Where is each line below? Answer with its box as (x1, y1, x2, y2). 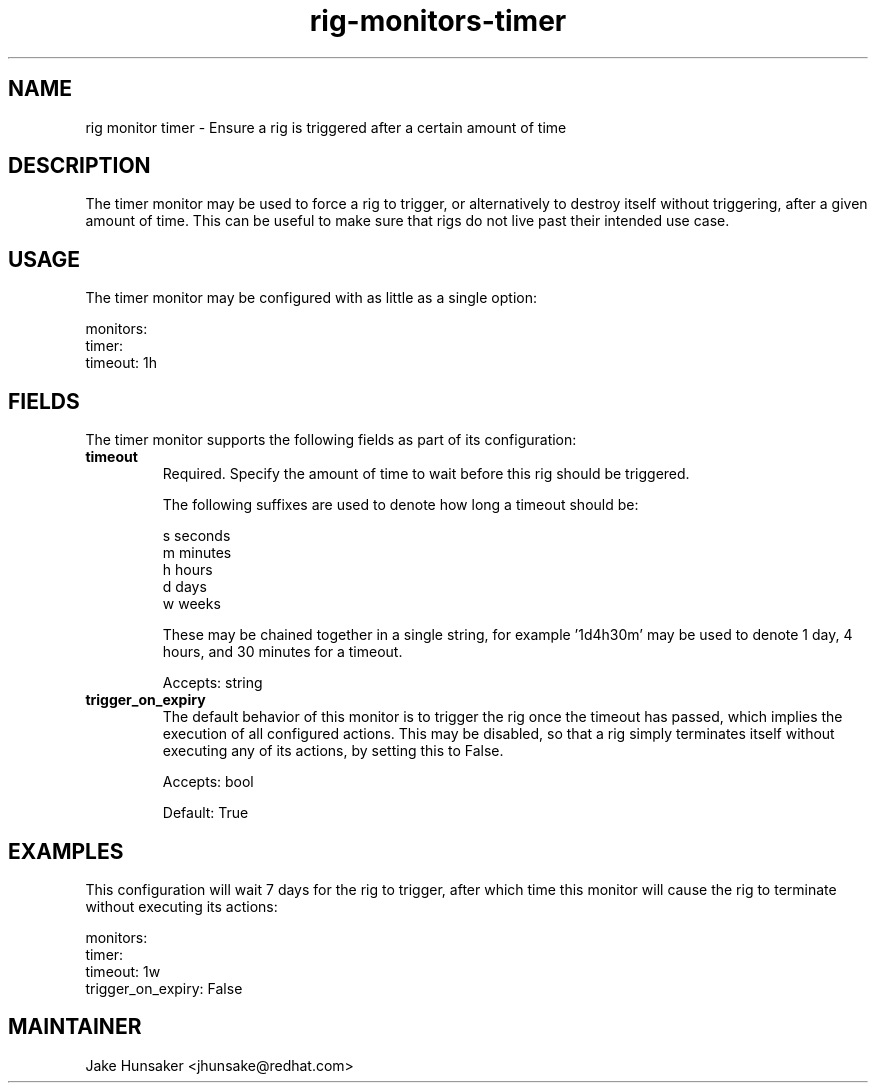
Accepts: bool (162, 773, 254, 791)
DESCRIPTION (8, 153, 151, 179)
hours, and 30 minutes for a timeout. (162, 643, 403, 661)
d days (162, 578, 207, 596)
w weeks (162, 595, 221, 613)
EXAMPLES (8, 838, 124, 864)
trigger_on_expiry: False (85, 979, 243, 997)
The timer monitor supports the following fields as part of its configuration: (85, 431, 577, 449)
